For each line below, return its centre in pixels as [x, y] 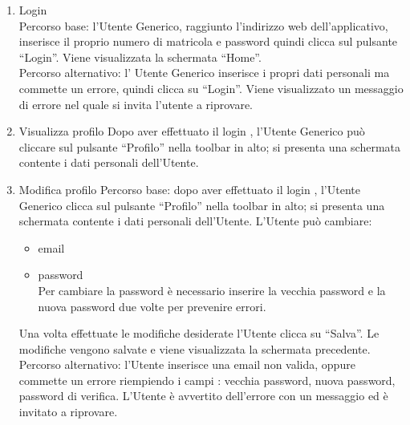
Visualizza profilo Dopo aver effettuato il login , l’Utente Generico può [192, 131]
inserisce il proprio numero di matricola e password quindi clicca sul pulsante [208, 41]
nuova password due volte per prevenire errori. [152, 306]
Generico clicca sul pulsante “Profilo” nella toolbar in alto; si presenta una [202, 205]
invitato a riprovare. [68, 412]
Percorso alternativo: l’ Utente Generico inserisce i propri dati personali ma [204, 73]
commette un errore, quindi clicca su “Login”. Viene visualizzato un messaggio [211, 88]
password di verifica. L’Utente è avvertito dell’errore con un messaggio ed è [203, 396]
